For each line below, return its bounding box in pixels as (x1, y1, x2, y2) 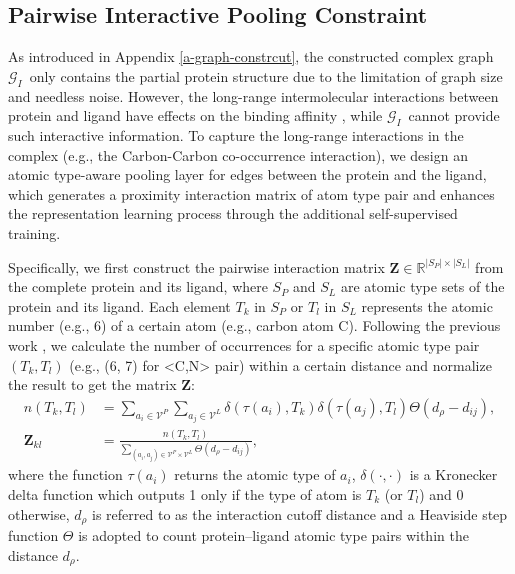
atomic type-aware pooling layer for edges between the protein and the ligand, (8, 164, 487, 185)
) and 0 (419, 484, 464, 504)
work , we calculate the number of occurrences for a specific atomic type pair (8, 334, 480, 355)
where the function (8, 464, 123, 485)
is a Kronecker (409, 464, 498, 485)
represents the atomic (361, 295, 493, 316)
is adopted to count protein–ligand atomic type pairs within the (78, 525, 469, 546)
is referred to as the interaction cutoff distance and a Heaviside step (92, 503, 508, 524)
